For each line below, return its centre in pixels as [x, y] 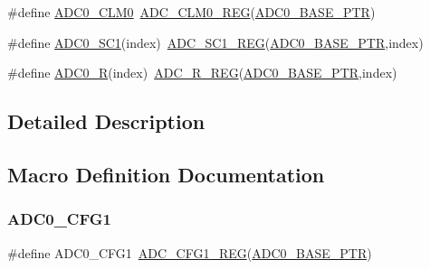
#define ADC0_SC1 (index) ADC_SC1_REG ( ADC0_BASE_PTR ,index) [215, 42]
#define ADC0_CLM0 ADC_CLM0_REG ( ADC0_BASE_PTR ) [191, 12]
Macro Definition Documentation [166, 174]
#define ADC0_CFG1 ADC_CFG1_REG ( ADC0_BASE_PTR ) [190, 252]
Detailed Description [106, 121]
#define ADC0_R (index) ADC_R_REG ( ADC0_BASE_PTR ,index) [202, 73]
